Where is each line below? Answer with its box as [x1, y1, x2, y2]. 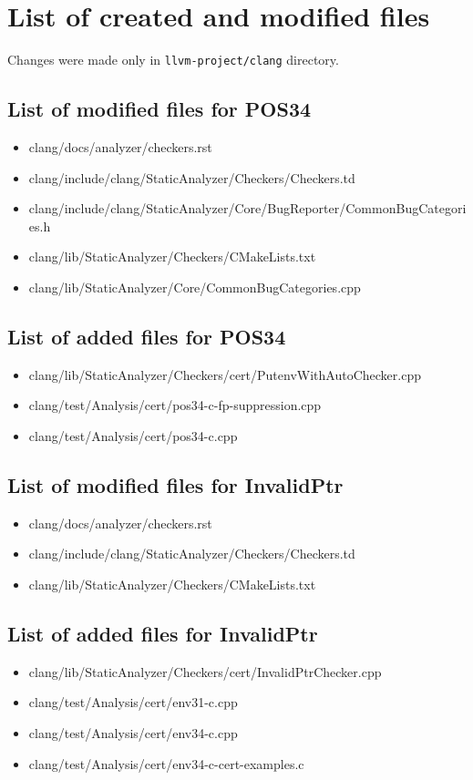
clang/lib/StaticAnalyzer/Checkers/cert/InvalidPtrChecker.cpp [28, 662, 382, 681]
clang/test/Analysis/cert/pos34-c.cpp [28, 426, 238, 445]
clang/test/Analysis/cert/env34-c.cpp [28, 723, 238, 742]
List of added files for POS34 [7, 322, 286, 350]
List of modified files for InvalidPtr [7, 470, 344, 498]
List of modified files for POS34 [7, 95, 312, 123]
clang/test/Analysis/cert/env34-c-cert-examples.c [28, 754, 304, 773]
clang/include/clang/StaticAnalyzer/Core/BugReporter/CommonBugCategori [28, 199, 467, 218]
